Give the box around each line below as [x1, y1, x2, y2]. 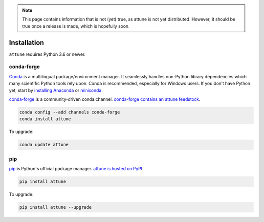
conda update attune [19, 142, 68, 148]
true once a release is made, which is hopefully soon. [22, 23, 130, 29]
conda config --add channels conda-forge [19, 109, 120, 115]
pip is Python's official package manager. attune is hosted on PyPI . [9, 166, 144, 172]
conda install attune [19, 116, 71, 122]
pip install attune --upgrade [19, 204, 92, 210]
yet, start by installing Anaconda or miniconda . [9, 87, 103, 93]
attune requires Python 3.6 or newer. [9, 51, 86, 57]
